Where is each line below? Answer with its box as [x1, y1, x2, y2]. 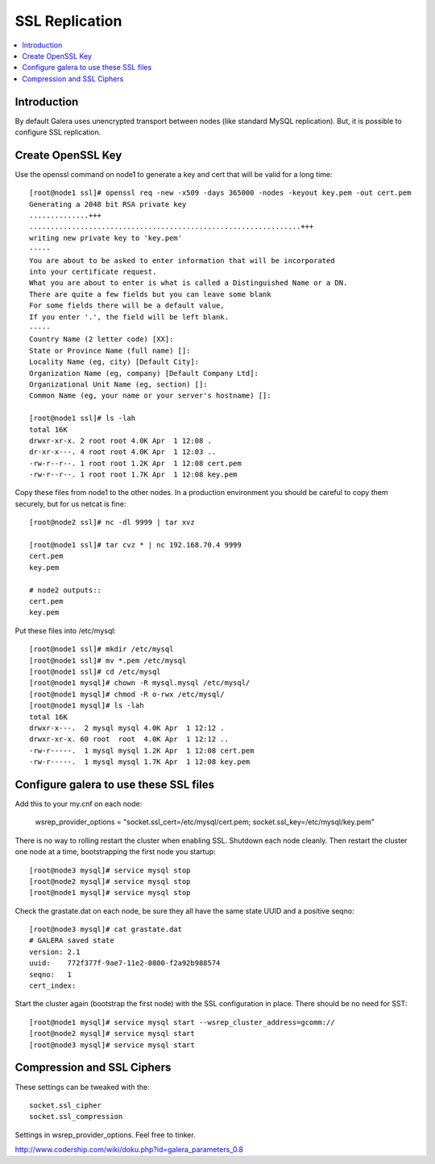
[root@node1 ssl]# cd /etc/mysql [29, 667, 161, 676]
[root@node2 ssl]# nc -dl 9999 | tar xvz [29, 518, 195, 527]
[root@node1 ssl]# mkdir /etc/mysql [29, 645, 174, 654]
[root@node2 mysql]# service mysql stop [29, 877, 191, 885]
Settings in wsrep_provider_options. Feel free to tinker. [14, 1129, 197, 1139]
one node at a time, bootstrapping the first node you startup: [14, 847, 216, 856]
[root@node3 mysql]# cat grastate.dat [29, 925, 183, 934]
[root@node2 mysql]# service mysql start [29, 1029, 195, 1038]
